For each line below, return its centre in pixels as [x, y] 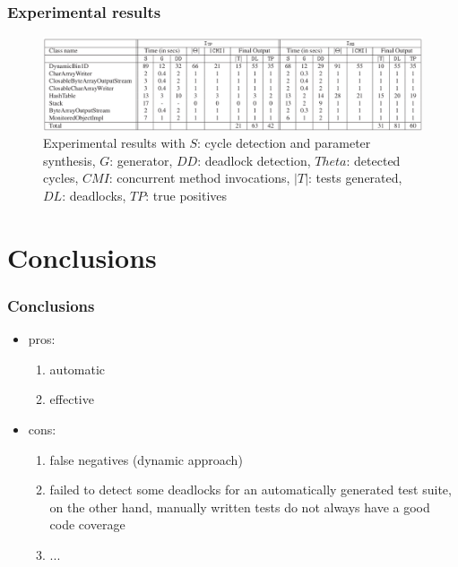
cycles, [61, 178]
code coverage [87, 524]
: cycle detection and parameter [284, 143]
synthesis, [69, 160]
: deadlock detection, [254, 160]
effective [72, 399]
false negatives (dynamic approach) [146, 459]
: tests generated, [355, 178]
